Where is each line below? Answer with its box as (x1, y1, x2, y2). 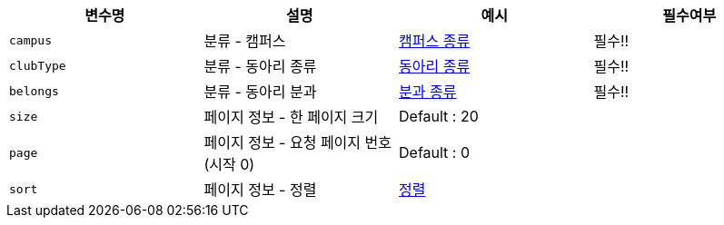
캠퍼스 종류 (399, 32, 471, 50)
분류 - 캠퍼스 (203, 32, 286, 50)
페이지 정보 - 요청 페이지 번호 (203, 133, 392, 152)
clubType (9, 58, 66, 73)
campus (9, 33, 52, 47)
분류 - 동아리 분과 (203, 83, 317, 101)
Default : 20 (399, 107, 479, 125)
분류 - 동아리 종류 (203, 57, 317, 75)
